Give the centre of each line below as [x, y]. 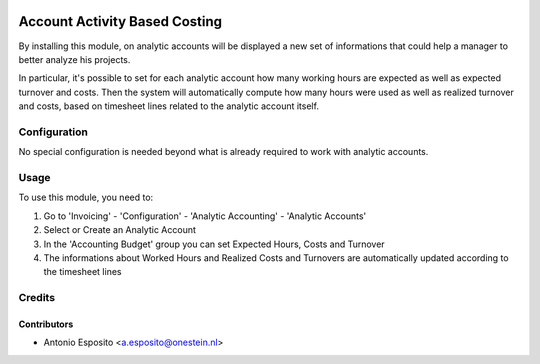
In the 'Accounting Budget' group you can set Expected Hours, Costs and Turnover [214, 244]
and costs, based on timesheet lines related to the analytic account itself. [169, 106]
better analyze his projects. [74, 59]
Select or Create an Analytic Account [120, 230]
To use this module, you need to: [86, 197]
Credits [36, 298]
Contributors [46, 324]
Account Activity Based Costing [120, 21]
